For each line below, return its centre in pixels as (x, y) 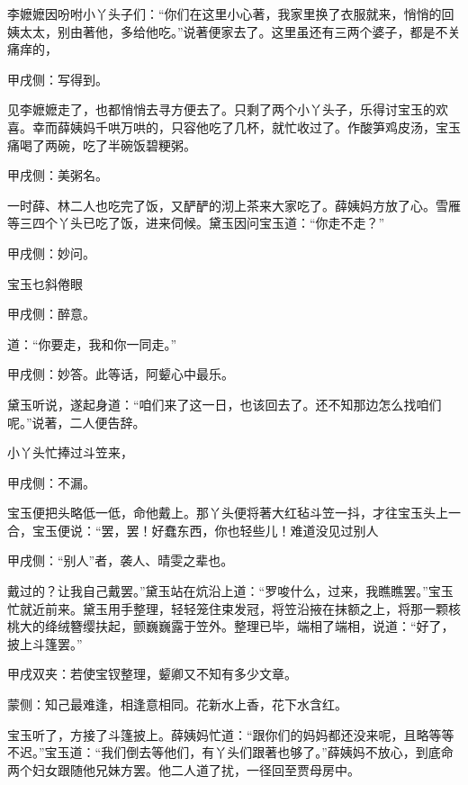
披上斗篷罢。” (45, 643)
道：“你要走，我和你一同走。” (92, 343)
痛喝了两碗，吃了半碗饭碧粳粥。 (102, 144)
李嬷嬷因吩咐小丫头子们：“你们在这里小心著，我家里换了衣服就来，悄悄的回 (231, 14)
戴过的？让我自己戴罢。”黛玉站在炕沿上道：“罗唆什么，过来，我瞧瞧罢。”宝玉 (230, 591)
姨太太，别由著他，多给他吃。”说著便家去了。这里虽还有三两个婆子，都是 (221, 31)
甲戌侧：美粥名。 (58, 175)
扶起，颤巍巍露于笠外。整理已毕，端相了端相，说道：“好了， (274, 626)
